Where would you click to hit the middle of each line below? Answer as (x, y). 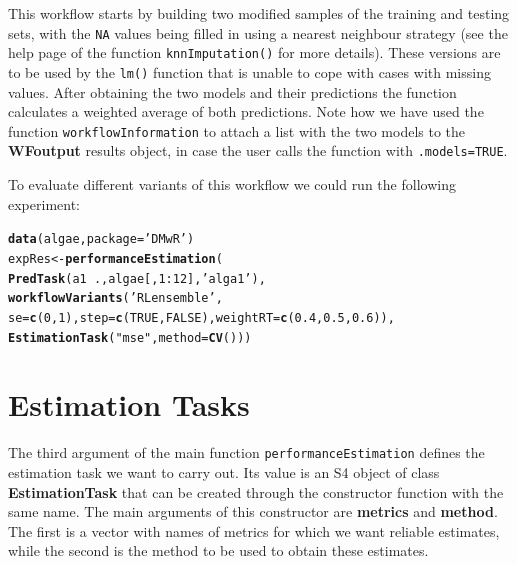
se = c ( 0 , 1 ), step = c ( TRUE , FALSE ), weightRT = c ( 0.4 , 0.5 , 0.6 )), (201, 317)
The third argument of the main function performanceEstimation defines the (246, 452)
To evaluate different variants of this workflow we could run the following (232, 184)
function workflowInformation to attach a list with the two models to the (237, 130)
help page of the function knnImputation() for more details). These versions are (254, 52)
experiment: (44, 203)
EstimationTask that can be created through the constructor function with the (256, 491)
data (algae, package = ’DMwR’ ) (101, 239)
